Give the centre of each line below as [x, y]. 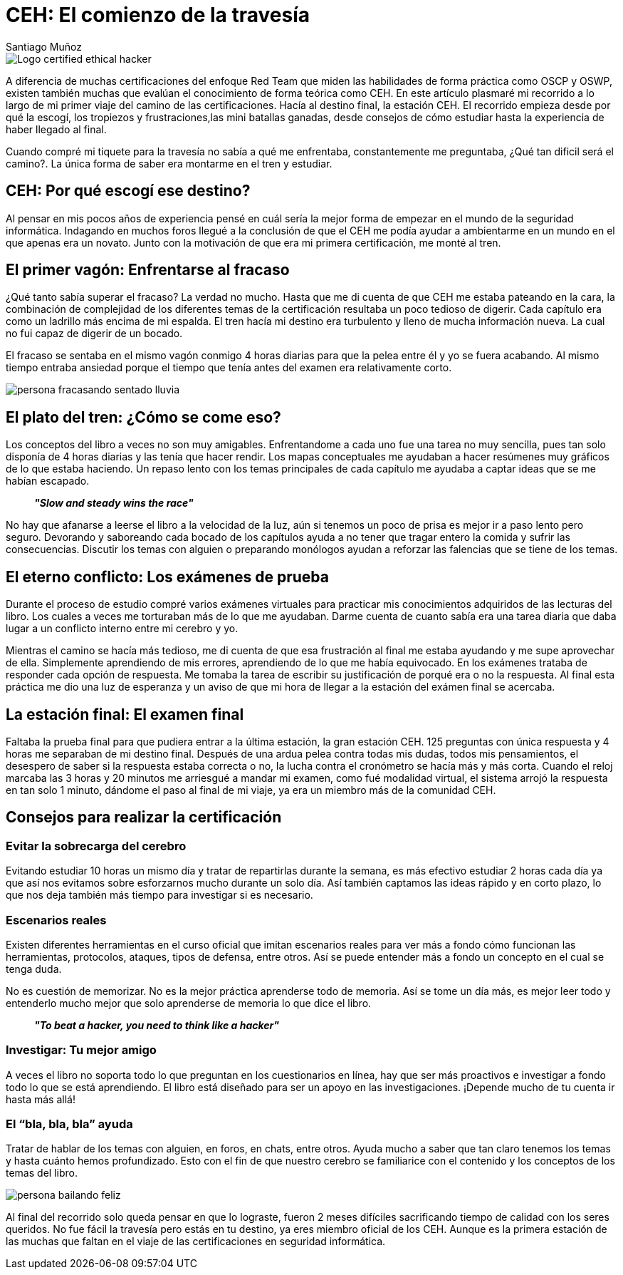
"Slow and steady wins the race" [114, 503]
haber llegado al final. [56, 129]
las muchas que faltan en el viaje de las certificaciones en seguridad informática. [196, 1242]
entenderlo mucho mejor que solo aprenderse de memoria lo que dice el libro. [189, 1003]
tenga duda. [34, 969]
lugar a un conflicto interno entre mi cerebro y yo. [122, 629]
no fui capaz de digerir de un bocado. [94, 334]
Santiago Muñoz [44, 46]
